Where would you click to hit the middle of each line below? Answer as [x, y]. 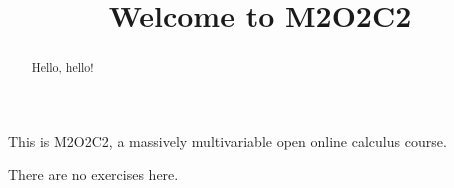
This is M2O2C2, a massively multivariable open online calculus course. [227, 140]
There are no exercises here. [93, 174]
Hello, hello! [62, 67]
